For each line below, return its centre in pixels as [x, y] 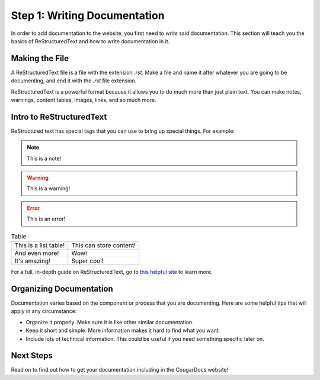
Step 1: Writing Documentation [88, 15]
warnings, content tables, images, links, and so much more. [84, 100]
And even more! [37, 253]
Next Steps [32, 356]
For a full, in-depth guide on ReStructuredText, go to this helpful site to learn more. [112, 272]
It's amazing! [32, 261]
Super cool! [87, 261]
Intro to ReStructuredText [59, 116]
